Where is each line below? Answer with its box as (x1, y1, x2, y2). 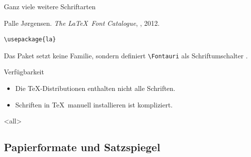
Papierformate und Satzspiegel (4, 140, 160, 155)
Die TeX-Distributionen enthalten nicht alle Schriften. (15, 83, 175, 93)
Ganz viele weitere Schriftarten (4, 1, 96, 11)
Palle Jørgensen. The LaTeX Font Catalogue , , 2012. (4, 17, 160, 28)
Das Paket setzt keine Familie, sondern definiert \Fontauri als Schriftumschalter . (4, 50, 248, 60)
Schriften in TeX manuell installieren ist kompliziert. (15, 99, 173, 109)
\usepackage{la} (4, 36, 56, 43)
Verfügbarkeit (4, 67, 44, 77)
